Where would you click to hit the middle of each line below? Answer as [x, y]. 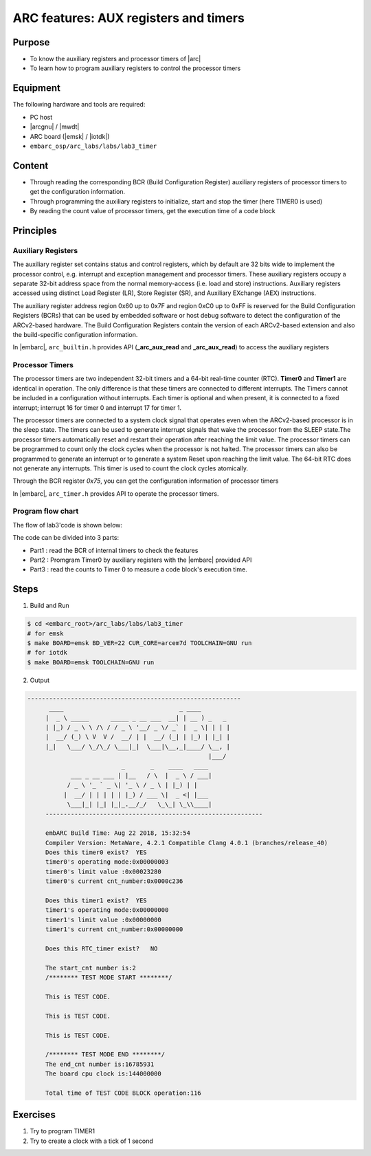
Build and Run [49, 606]
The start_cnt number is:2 [91, 968]
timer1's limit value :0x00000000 [103, 919]
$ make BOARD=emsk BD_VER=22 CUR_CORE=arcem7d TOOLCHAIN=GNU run [139, 643]
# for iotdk [47, 653]
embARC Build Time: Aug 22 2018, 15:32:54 [117, 833]
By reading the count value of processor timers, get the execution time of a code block [153, 211]
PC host [41, 117]
